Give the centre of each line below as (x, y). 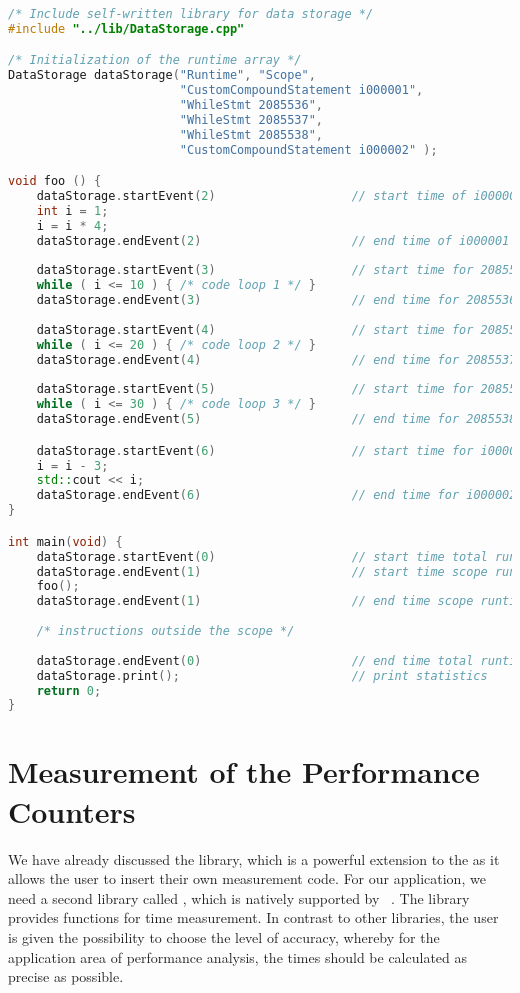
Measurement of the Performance (244, 771)
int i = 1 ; (72, 210)
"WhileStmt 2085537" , (251, 119)
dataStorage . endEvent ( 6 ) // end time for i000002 (276, 495)
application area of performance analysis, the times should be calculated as (238, 956)
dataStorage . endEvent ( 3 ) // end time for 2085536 (276, 300)
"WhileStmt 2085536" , (251, 105)
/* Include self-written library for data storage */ (191, 14)
